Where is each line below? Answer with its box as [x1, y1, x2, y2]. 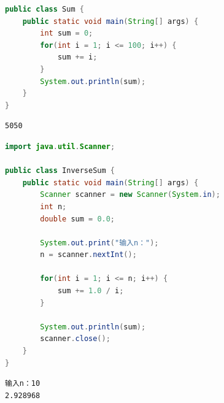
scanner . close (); [40, 334, 110, 344]
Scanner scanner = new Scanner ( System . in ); [40, 190, 220, 199]
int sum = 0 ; [40, 29, 93, 38]
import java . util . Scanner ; [5, 142, 115, 151]
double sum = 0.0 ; [40, 214, 115, 223]
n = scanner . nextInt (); [40, 250, 137, 259]
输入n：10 [5, 379, 41, 388]
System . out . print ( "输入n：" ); [40, 238, 159, 247]
